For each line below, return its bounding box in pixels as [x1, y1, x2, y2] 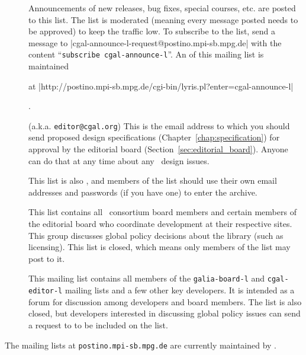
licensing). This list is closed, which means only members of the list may [28, 241, 291, 253]
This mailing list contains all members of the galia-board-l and [28, 272, 265, 284]
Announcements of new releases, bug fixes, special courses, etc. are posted [28, 2, 296, 14]
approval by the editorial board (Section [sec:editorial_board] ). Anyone [28, 143, 288, 155]
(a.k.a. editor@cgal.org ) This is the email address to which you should [28, 119, 290, 132]
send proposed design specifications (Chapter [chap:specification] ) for [28, 131, 280, 143]
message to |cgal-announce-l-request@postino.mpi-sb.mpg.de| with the [28, 36, 282, 49]
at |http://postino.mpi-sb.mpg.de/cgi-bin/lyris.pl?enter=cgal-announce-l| [28, 79, 294, 92]
